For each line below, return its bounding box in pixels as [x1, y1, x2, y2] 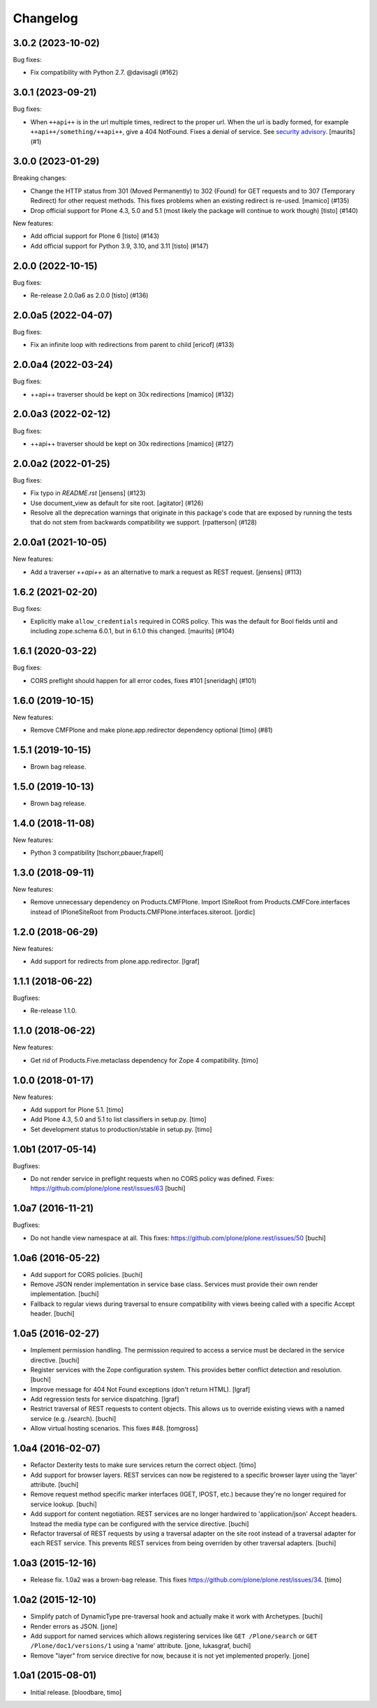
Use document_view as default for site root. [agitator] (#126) [30, 499, 204, 507]
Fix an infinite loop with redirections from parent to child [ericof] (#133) [30, 341, 235, 349]
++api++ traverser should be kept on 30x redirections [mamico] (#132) [30, 390, 234, 398]
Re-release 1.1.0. [30, 1006, 77, 1015]
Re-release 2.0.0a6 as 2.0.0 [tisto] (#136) [30, 291, 149, 300]
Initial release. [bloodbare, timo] [30, 1688, 122, 1696]
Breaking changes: [13, 174, 67, 182]
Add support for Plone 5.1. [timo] [30, 1105, 124, 1114]
